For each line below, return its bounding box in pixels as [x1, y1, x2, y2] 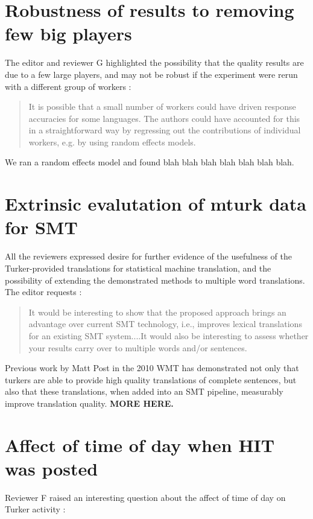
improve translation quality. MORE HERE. [5, 396, 174, 409]
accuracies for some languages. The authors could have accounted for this [28, 112, 300, 124]
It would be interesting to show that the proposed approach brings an [28, 305, 286, 318]
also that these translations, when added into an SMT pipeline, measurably [5, 385, 283, 398]
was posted [5, 456, 98, 480]
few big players [5, 21, 132, 46]
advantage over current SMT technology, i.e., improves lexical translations [28, 317, 302, 330]
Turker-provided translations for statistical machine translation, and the [5, 261, 271, 274]
